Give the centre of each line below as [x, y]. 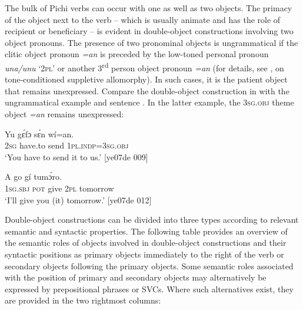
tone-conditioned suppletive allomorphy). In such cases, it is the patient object [146, 79]
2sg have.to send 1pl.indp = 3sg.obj [67, 145]
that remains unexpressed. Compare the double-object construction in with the [147, 90]
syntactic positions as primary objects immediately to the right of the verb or [144, 254]
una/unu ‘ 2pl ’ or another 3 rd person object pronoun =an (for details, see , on [144, 67]
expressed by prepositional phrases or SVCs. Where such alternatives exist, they [149, 288]
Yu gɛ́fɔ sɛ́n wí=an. [39, 133]
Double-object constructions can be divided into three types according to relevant [152, 220]
